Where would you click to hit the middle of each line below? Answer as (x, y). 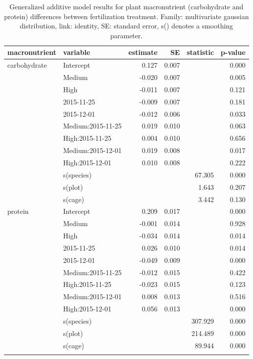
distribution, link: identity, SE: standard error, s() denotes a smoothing (126, 26)
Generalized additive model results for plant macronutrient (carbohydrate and (126, 6)
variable (77, 52)
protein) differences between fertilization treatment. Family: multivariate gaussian (126, 16)
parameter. (126, 35)
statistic (200, 52)
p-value (233, 52)
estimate (143, 52)
